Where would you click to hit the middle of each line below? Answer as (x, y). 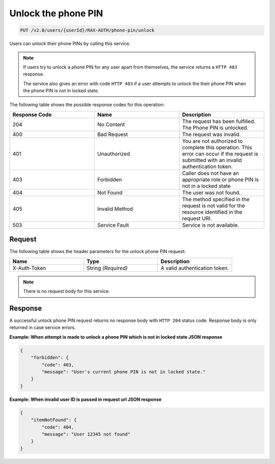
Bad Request (113, 134)
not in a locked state (207, 186)
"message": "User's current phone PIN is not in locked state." (123, 372)
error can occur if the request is (220, 154)
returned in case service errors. (43, 327)
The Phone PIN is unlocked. (215, 127)
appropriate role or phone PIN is (221, 179)
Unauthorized (114, 154)
